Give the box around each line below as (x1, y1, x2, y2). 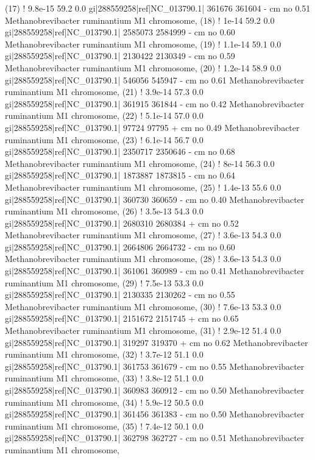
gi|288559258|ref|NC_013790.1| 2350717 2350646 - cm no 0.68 (5, 145, 235, 158)
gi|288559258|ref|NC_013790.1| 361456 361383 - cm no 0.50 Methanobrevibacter (5, 408, 305, 420)
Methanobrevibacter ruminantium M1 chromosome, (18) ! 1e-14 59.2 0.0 (5, 13, 275, 26)
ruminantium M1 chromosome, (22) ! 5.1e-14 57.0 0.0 (5, 109, 204, 122)
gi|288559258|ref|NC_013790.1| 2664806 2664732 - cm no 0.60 (5, 240, 235, 253)
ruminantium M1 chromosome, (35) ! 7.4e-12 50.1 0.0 (5, 419, 204, 432)
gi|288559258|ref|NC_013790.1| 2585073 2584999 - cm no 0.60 (5, 26, 235, 38)
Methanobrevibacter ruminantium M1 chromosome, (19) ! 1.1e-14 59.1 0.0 (5, 37, 281, 50)
